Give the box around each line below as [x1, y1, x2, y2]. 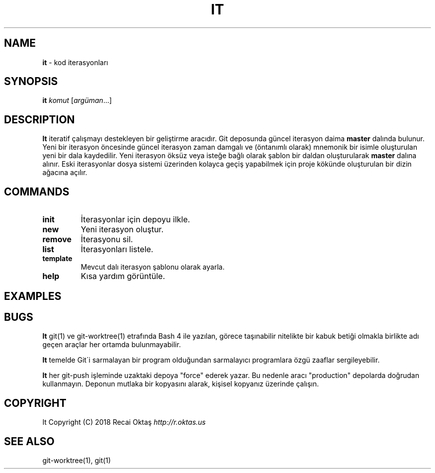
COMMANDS [4, 185, 70, 198]
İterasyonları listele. [80, 244, 153, 255]
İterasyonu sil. [80, 234, 133, 245]
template [42, 254, 72, 263]
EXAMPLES [4, 289, 62, 302]
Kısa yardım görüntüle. [80, 271, 165, 282]
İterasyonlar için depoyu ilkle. [80, 214, 190, 225]
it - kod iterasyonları [42, 58, 108, 67]
